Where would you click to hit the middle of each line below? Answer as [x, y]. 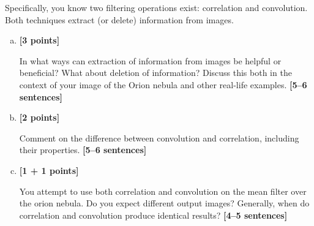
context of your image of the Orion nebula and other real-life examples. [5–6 [163, 84]
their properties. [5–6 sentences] [83, 150]
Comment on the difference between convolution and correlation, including [159, 137]
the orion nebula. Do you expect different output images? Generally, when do [164, 203]
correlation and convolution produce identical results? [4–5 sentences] [153, 215]
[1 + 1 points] [49, 170]
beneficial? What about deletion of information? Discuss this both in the [155, 73]
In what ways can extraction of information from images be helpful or [150, 60]
